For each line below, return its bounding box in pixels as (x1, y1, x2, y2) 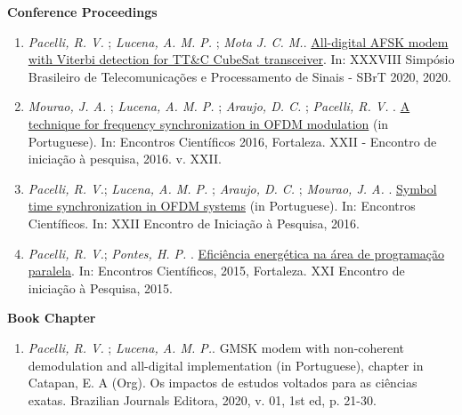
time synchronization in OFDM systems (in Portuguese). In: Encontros (28, 196, 416, 215)
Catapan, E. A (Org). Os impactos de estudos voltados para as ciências (28, 373, 417, 392)
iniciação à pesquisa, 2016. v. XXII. (28, 149, 222, 168)
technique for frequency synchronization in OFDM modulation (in (28, 114, 389, 132)
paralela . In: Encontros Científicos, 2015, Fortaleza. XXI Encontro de (28, 261, 405, 280)
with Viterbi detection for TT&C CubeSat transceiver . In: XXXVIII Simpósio (28, 50, 455, 68)
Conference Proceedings (7, 3, 158, 20)
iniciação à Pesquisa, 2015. (28, 278, 173, 297)
